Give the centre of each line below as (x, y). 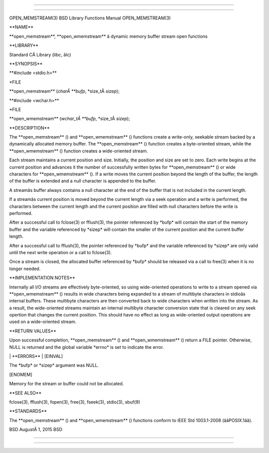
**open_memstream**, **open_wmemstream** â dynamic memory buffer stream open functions (108, 36)
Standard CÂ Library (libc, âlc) (40, 54)
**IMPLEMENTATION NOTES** (42, 278)
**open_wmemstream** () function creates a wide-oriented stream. (78, 151)
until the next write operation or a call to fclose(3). (61, 252)
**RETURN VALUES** (33, 331)
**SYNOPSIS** (26, 64)
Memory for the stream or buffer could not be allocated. (67, 384)
